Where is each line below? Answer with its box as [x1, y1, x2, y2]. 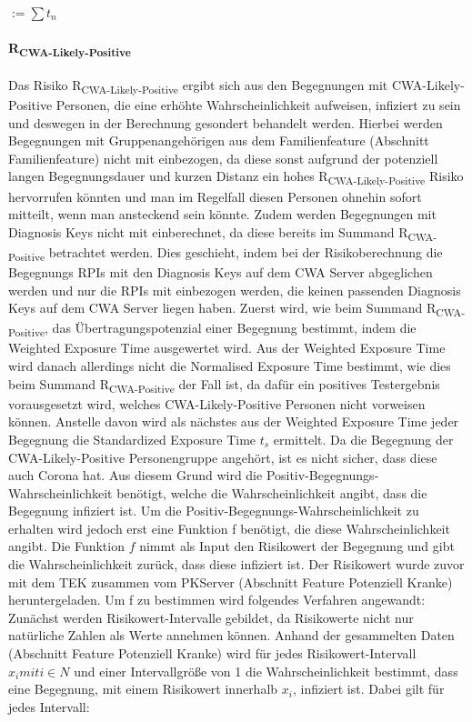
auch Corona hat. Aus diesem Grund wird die [8, 466, 263, 485]
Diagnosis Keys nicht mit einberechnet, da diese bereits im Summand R [8, 222, 408, 241]
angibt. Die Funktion [8, 536, 125, 556]
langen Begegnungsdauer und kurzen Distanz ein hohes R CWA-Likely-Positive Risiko [8, 166, 464, 188]
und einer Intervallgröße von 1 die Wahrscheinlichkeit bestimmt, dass [74, 661, 458, 680]
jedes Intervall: [8, 697, 90, 716]
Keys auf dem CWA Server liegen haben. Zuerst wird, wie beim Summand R [8, 298, 437, 317]
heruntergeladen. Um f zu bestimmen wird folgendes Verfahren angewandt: [8, 590, 426, 609]
